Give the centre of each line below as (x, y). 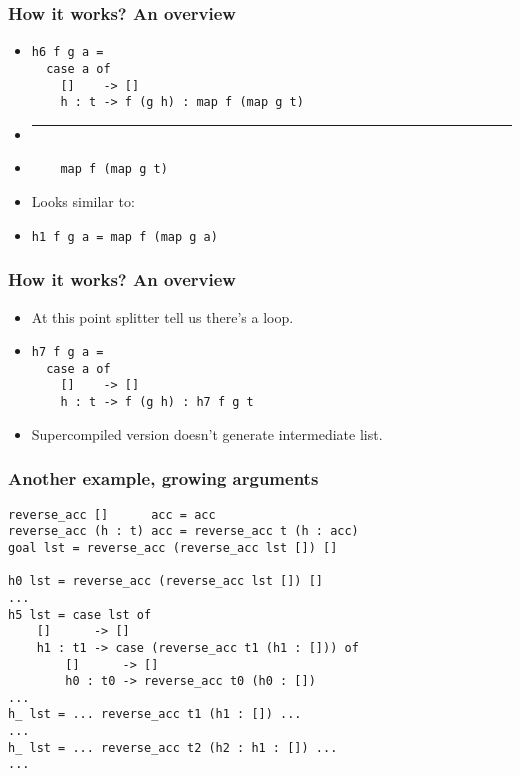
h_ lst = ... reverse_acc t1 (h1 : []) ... (155, 714)
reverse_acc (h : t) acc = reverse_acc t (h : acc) (183, 531)
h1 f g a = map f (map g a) (124, 236)
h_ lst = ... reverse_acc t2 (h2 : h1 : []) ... (173, 747)
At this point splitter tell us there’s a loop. (162, 316)
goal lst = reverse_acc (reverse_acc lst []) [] (173, 547)
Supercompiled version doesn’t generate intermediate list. (207, 433)
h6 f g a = (67, 52)
